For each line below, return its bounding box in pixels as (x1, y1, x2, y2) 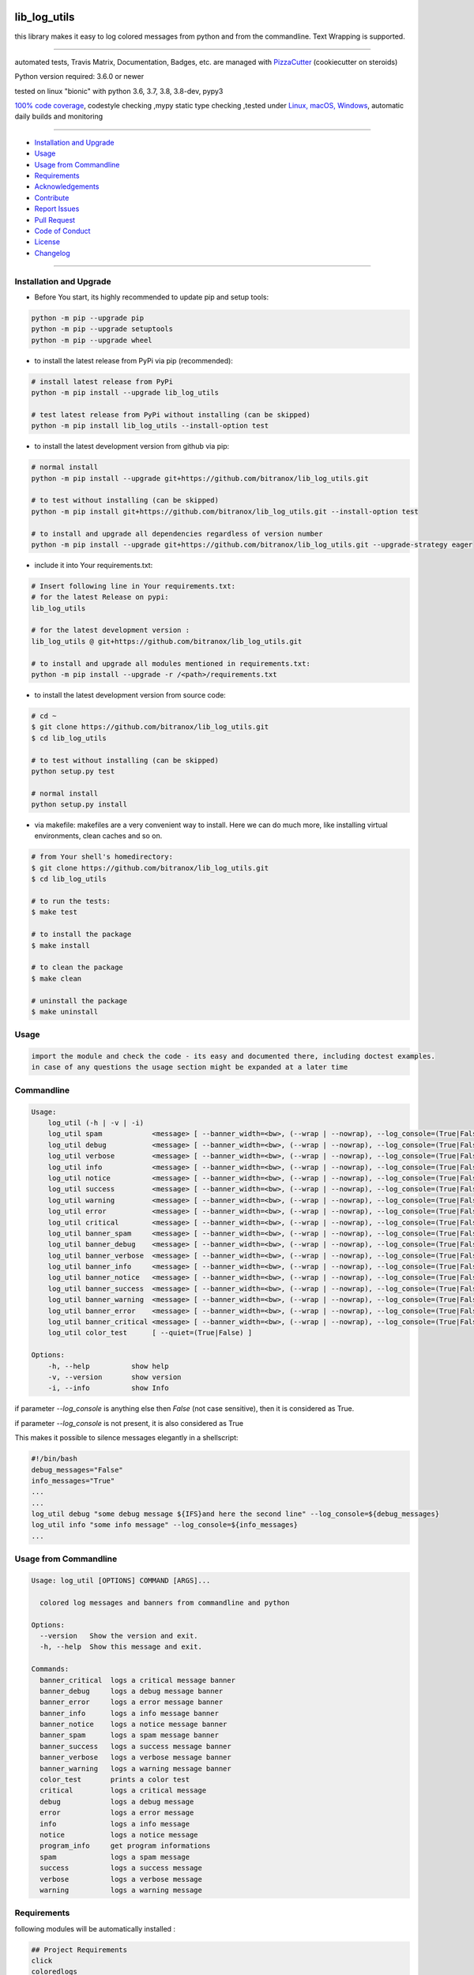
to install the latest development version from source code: (34, 690, 227, 699)
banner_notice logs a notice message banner (39, 1720, 228, 1729)
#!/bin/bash (31, 1454, 78, 1463)
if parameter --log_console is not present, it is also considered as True (14, 1418, 244, 1428)
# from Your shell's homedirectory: (31, 852, 174, 861)
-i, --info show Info (47, 1383, 169, 1393)
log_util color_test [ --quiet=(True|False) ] (47, 1328, 253, 1337)
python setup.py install (31, 800, 128, 809)
